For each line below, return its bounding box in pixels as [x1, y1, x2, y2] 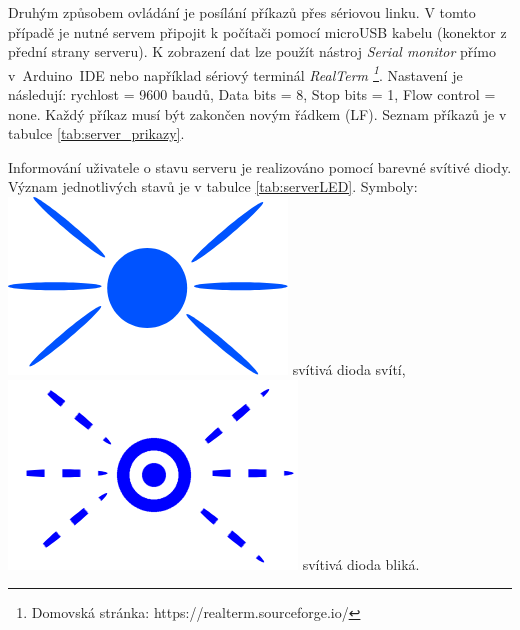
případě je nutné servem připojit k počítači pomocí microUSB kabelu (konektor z [8, 21, 507, 42]
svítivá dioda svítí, [292, 359, 406, 379]
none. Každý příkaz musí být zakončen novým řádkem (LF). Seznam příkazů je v [8, 103, 507, 124]
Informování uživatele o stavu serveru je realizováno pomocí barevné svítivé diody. [8, 156, 512, 177]
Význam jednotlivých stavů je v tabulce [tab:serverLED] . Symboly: [8, 176, 418, 197]
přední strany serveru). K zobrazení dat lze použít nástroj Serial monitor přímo [8, 41, 496, 62]
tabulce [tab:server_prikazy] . [8, 123, 185, 144]
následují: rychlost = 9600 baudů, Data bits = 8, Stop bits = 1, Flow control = [8, 84, 496, 105]
